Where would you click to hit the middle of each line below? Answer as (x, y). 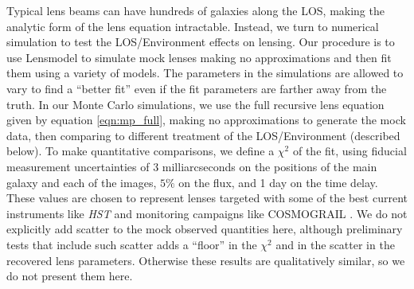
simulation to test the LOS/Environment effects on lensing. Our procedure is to (201, 42)
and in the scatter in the (335, 244)
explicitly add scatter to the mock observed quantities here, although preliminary (205, 229)
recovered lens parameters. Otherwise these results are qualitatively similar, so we (206, 260)
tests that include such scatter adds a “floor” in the (132, 244)
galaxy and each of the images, (82, 182)
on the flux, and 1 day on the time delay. (278, 182)
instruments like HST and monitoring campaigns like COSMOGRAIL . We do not (207, 213)
